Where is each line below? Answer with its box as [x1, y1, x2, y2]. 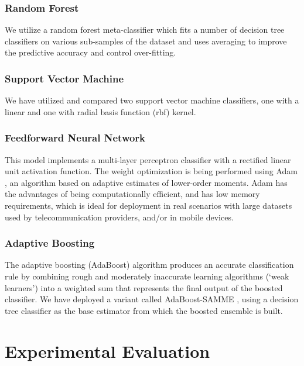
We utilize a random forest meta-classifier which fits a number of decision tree [5, 23, 285, 36]
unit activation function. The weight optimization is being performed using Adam [5, 165, 298, 177]
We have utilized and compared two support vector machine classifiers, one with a [5, 94, 299, 106]
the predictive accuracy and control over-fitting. [5, 46, 176, 58]
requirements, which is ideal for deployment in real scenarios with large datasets [5, 199, 292, 211]
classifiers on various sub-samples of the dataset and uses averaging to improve [5, 34, 287, 47]
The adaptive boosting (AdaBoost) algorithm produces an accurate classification [5, 258, 294, 271]
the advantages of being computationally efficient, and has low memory [5, 188, 260, 200]
